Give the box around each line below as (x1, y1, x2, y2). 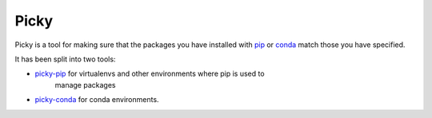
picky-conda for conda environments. (34, 95, 159, 104)
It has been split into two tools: (14, 54, 116, 64)
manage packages (54, 80, 116, 89)
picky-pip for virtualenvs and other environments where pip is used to (34, 69, 265, 79)
